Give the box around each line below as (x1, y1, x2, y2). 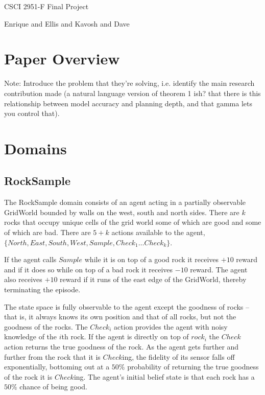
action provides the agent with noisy (114, 321, 228, 332)
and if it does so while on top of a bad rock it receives (4, 264, 173, 274)
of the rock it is (4, 371, 53, 382)
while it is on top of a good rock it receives (84, 254, 219, 265)
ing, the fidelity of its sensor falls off (122, 351, 235, 362)
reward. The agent (190, 264, 248, 274)
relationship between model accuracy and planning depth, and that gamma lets (4, 98, 252, 108)
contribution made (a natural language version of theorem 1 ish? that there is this (4, 87, 261, 98)
